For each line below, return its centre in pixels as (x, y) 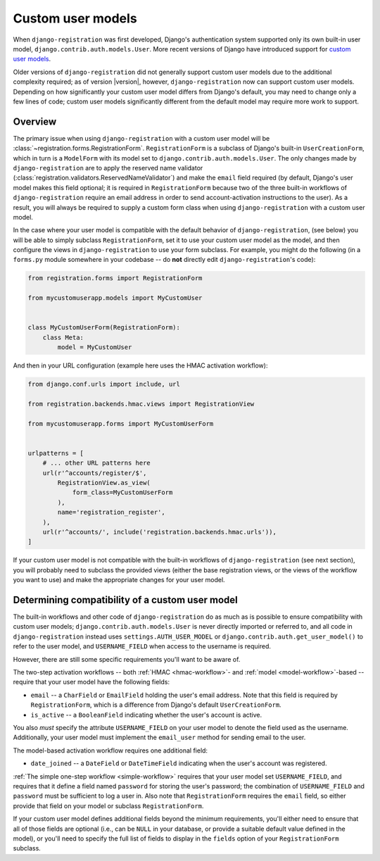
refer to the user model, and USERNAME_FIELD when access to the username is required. (142, 646)
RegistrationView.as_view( (104, 483)
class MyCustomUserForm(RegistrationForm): (104, 328)
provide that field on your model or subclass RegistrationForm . (108, 805)
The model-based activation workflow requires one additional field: (110, 750)
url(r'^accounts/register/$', (95, 473)
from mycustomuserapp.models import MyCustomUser (115, 298)
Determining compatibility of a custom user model (126, 600)
